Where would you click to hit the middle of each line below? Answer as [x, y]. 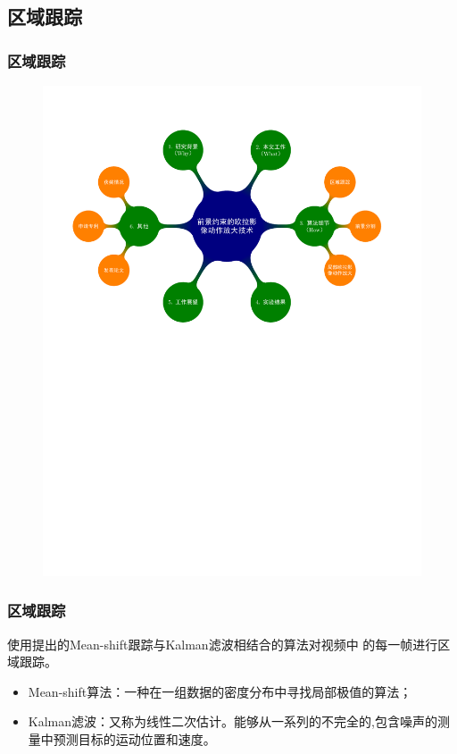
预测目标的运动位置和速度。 [134, 739]
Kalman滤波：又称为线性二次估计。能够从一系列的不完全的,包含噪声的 [233, 721]
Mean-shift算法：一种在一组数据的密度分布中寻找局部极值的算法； [220, 691]
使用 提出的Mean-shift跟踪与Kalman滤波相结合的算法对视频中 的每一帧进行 [223, 644]
